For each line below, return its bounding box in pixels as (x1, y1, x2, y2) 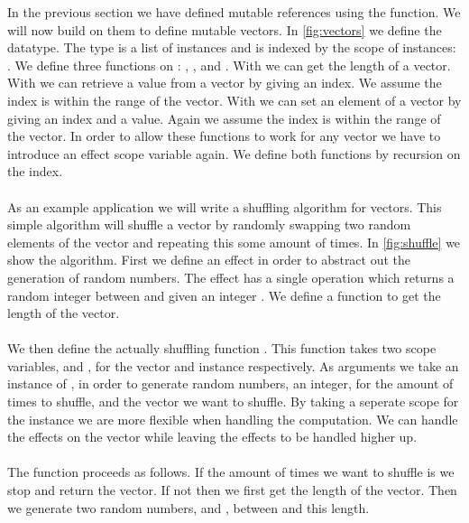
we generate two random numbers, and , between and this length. (7, 498, 370, 517)
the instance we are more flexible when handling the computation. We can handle (7, 409, 458, 428)
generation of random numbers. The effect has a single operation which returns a (7, 267, 455, 286)
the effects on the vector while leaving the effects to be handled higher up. (7, 427, 418, 446)
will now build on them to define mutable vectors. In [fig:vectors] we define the (7, 20, 442, 39)
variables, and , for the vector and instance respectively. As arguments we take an (7, 356, 459, 375)
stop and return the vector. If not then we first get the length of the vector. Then (7, 481, 457, 500)
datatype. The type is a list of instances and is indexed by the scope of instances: (7, 38, 456, 57)
